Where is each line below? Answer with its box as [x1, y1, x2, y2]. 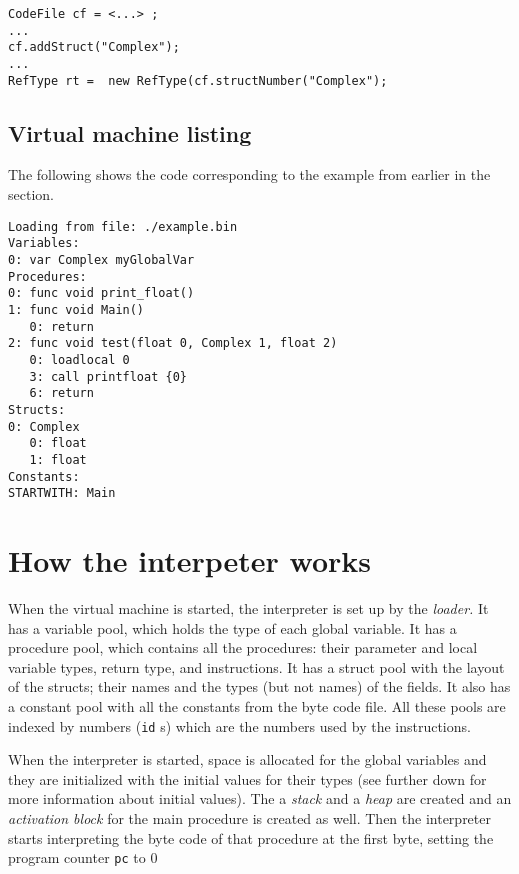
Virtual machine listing [8, 117, 252, 148]
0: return [29, 319, 94, 334]
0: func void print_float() [8, 286, 195, 301]
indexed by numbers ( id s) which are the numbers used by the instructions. [8, 715, 471, 736]
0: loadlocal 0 [29, 352, 130, 367]
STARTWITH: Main [8, 486, 116, 501]
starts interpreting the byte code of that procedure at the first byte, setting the [8, 827, 494, 848]
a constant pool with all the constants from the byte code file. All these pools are [8, 695, 506, 716]
